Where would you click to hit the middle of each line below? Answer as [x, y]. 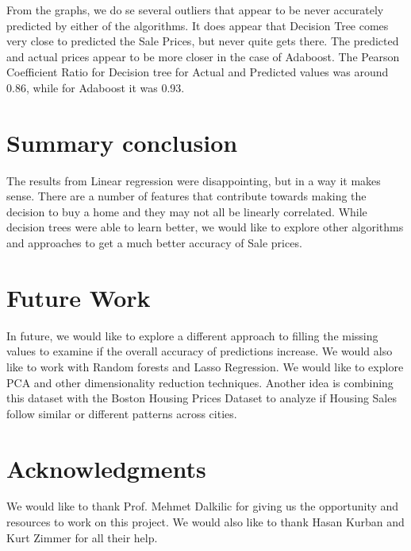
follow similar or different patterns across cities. [122, 413]
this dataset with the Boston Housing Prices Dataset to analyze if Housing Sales [202, 398]
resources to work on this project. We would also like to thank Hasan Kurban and [205, 522]
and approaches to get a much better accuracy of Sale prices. [154, 243]
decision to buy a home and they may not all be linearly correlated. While [187, 211]
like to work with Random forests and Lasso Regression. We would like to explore [205, 366]
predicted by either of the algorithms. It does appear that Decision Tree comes [198, 25]
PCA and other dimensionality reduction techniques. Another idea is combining [200, 382]
